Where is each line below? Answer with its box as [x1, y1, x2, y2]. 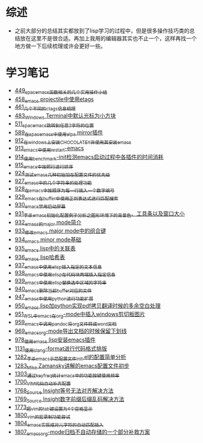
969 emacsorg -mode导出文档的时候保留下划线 [14, 327, 127, 336]
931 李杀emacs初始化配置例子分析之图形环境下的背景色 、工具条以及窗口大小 [14, 209, 185, 218]
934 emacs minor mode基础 [14, 236, 82, 245]
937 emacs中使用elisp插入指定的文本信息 [14, 261, 102, 270]
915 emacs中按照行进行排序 [14, 162, 74, 170]
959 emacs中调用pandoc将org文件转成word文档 [14, 319, 117, 327]
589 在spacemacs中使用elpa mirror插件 [14, 128, 103, 138]
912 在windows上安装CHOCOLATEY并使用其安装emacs [14, 136, 132, 146]
